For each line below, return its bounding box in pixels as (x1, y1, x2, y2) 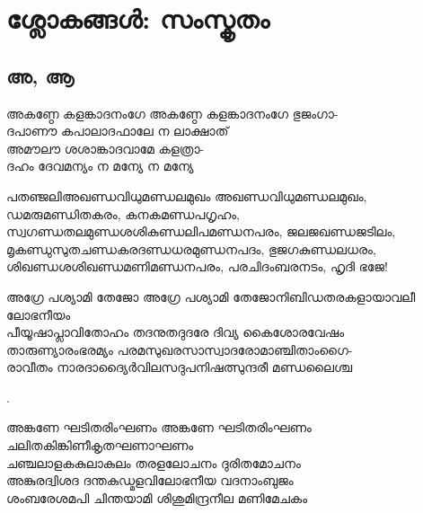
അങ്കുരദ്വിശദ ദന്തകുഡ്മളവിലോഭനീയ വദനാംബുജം (6, 471, 294, 490)
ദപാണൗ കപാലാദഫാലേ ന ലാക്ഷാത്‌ (6, 121, 229, 140)
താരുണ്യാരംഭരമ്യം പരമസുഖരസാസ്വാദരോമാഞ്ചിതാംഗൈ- (6, 340, 353, 358)
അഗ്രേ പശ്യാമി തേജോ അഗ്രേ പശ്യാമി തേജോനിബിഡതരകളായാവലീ (6, 287, 416, 305)
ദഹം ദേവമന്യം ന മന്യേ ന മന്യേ (6, 156, 194, 175)
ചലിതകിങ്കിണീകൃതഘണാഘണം (6, 436, 194, 455)
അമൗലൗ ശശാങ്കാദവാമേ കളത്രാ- (6, 138, 205, 157)
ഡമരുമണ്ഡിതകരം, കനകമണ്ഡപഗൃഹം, (6, 204, 240, 223)
